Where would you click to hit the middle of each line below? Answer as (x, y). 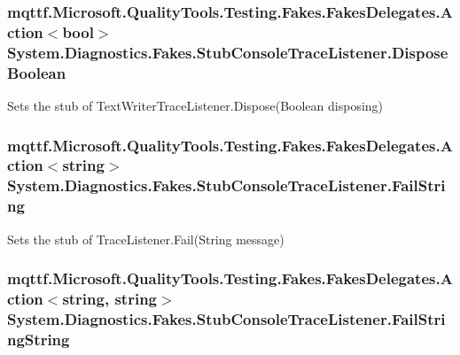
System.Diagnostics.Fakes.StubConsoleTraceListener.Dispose (228, 52)
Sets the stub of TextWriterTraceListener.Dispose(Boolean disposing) (195, 105)
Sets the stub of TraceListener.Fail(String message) (146, 239)
